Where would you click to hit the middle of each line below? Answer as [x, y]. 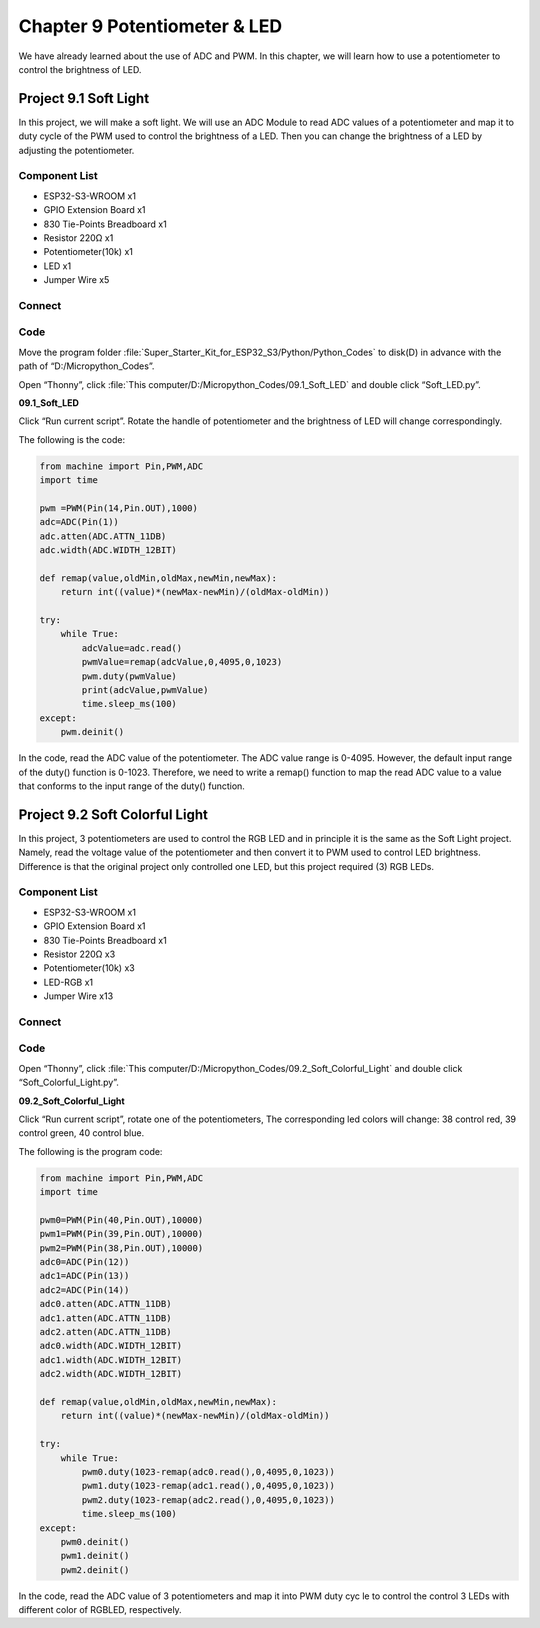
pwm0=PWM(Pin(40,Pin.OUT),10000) [121, 1219]
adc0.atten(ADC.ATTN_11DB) [105, 1304]
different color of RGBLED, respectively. [100, 1610]
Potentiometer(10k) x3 [89, 968]
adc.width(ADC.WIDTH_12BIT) [108, 550]
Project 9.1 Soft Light [84, 98]
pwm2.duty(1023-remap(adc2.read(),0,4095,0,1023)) [208, 1499]
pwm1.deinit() [95, 1556]
